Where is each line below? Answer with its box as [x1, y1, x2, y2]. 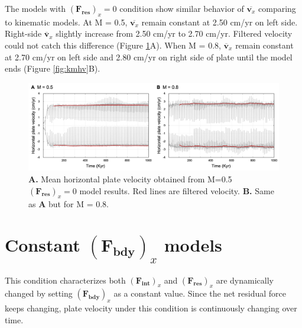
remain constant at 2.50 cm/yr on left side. [141, 15, 298, 28]
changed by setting [5, 287, 73, 300]
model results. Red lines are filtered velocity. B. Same [79, 184, 274, 197]
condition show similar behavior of [119, 2, 244, 14]
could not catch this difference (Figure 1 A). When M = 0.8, [5, 38, 221, 51]
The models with [5, 2, 66, 14]
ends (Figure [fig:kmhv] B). [5, 62, 100, 75]
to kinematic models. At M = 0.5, [5, 15, 128, 28]
